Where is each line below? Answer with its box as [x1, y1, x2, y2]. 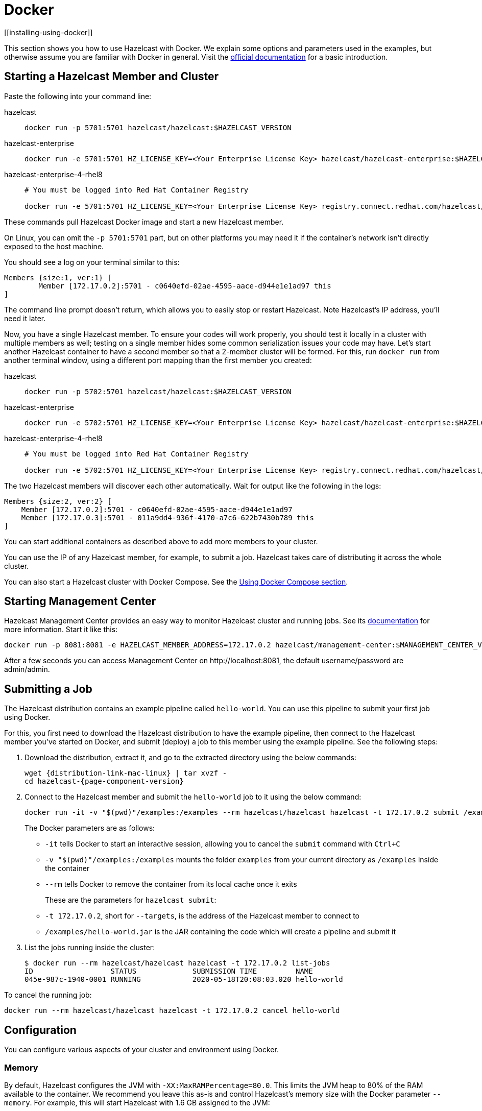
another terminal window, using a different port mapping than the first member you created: [4, 355, 312, 365]
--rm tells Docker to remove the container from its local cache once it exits [45, 880, 297, 889]
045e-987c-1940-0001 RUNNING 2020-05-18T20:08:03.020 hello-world [25, 975, 343, 984]
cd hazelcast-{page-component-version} [25, 777, 184, 786]
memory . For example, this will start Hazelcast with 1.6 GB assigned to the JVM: [4, 1098, 270, 1107]
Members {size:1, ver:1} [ [4, 273, 112, 282]
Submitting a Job [4, 682, 92, 695]
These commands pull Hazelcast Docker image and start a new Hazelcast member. [4, 217, 284, 226]
